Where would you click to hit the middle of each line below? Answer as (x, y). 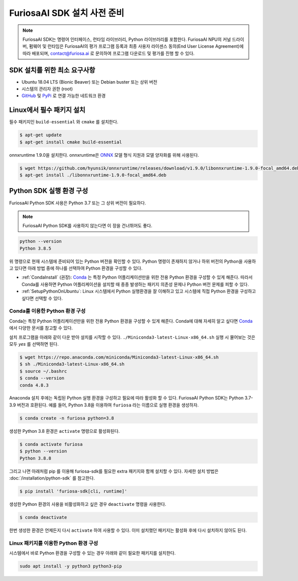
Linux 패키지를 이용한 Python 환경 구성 (54, 543)
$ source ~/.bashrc (43, 371)
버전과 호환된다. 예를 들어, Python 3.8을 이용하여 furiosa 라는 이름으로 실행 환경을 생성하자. (108, 405)
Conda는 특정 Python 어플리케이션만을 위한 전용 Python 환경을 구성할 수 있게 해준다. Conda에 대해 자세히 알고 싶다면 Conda (131, 321)
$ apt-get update (41, 135)
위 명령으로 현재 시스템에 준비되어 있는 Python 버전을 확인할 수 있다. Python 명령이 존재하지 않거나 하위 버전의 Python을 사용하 (133, 261)
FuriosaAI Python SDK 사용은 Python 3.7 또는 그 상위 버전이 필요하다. (78, 203)
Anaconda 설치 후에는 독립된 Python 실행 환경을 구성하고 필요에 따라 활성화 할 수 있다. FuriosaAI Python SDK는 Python (126, 398)
